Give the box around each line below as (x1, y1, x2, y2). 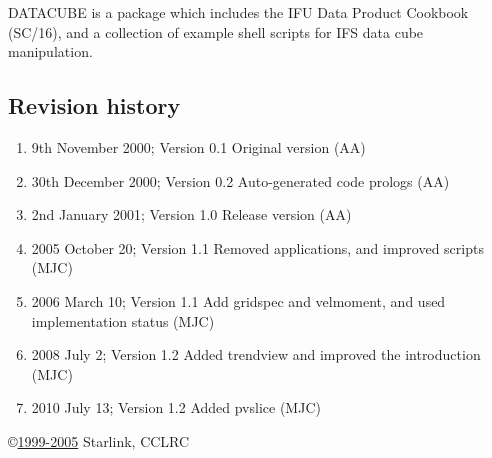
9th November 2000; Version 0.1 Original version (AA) (31, 136, 366, 157)
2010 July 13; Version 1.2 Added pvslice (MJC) (31, 397, 321, 418)
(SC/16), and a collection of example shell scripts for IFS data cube (8, 21, 424, 42)
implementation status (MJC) (31, 310, 215, 331)
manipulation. (8, 41, 93, 62)
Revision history (8, 90, 181, 121)
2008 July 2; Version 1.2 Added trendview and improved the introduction (31, 344, 481, 365)
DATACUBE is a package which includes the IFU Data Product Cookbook (8, 2, 469, 22)
